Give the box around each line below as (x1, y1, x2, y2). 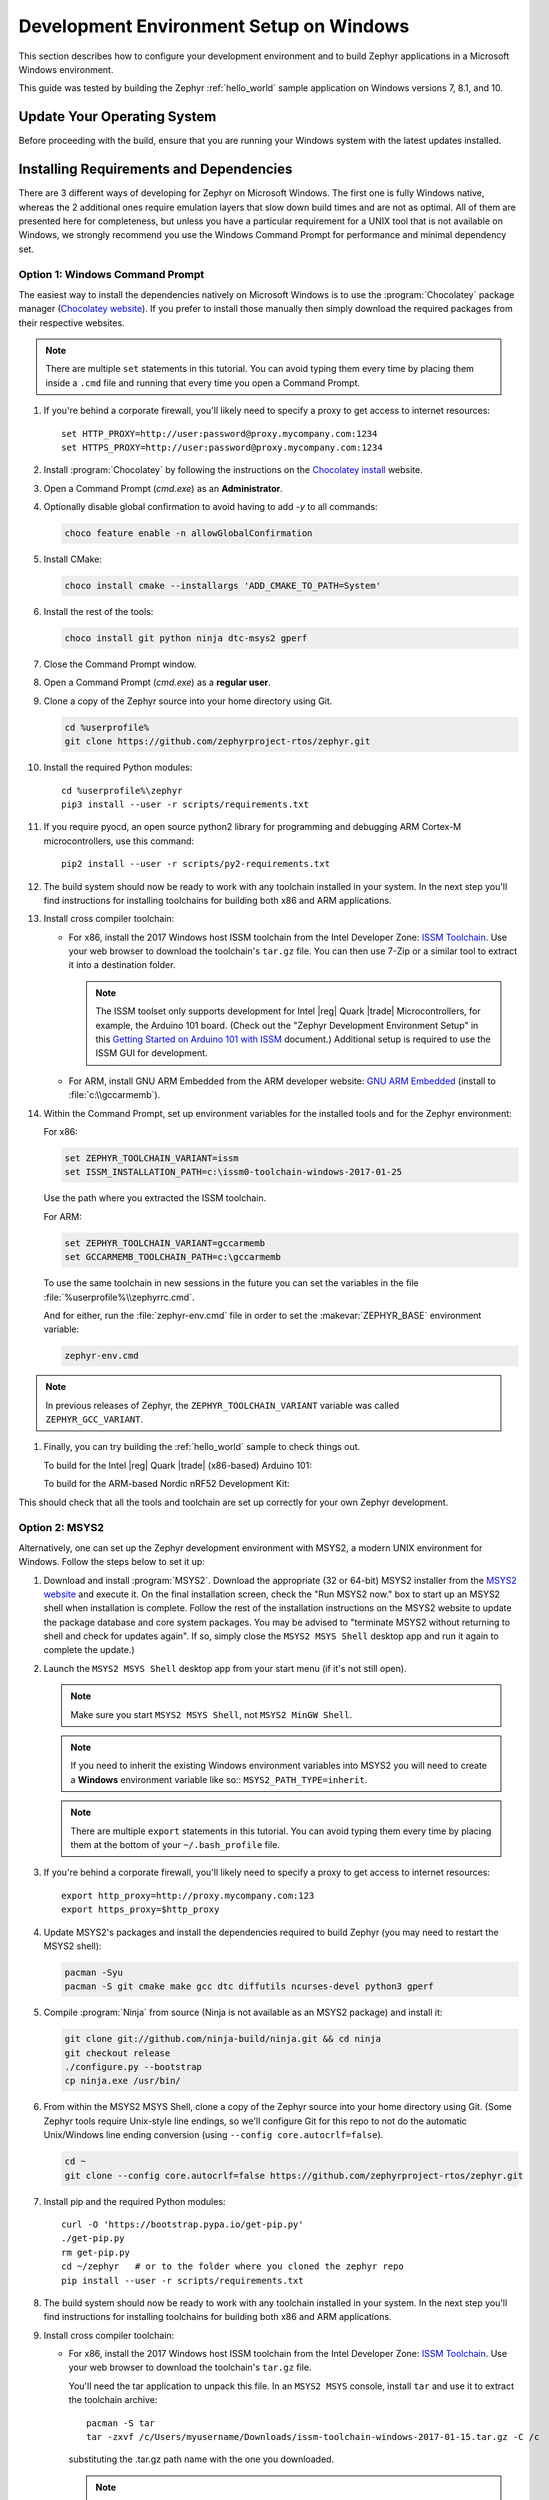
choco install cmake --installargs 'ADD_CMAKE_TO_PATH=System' (64, 580, 382, 592)
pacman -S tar (86, 2417, 155, 2429)
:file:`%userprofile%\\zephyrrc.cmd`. (43, 1291, 195, 1303)
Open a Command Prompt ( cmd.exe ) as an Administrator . (43, 482, 284, 494)
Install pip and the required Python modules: (43, 2195, 226, 2207)
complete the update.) (43, 1644, 135, 1656)
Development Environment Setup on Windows (18, 15, 410, 37)
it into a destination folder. (68, 959, 176, 971)
